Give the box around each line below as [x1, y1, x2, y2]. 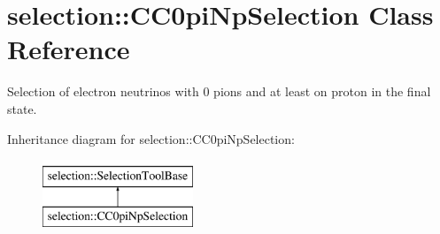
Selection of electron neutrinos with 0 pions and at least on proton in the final [7, 82, 431, 101]
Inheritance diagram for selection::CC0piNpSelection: [7, 129, 295, 147]
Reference [7, 31, 130, 67]
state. [7, 99, 37, 117]
